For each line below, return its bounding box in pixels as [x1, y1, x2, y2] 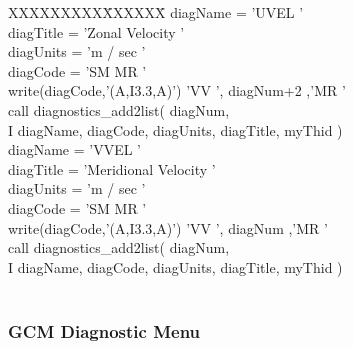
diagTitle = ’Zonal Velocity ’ [8, 21, 185, 42]
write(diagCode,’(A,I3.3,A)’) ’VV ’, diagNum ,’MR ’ [8, 217, 328, 238]
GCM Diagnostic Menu [8, 318, 201, 343]
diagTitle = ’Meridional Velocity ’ [8, 158, 216, 179]
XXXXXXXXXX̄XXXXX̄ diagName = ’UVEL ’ [8, 2, 304, 22]
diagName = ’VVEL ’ [8, 139, 141, 160]
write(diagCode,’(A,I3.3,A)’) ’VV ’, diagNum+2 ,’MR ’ [8, 80, 346, 101]
